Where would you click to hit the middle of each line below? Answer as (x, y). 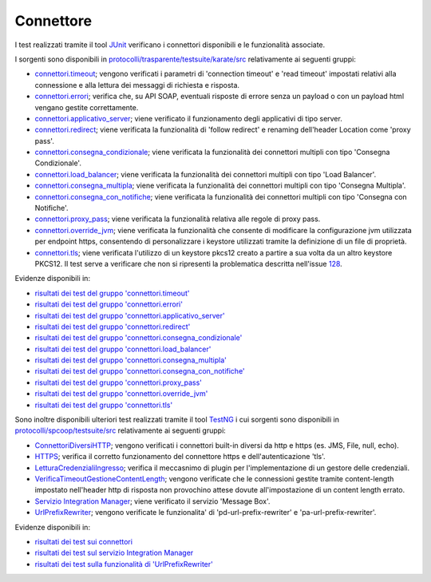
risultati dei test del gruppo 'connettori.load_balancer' (123, 349)
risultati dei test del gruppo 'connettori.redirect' (113, 327)
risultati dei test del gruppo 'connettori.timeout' (112, 293)
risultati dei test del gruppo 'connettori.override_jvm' (121, 394)
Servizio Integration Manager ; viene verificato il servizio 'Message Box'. (152, 501)
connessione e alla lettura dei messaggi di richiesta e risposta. (137, 85)
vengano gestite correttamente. (87, 107)
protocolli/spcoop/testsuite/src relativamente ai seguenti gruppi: (121, 430)
